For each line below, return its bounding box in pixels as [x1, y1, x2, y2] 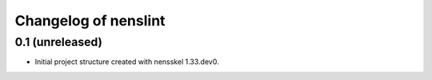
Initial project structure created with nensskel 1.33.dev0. [34, 57, 219, 67]
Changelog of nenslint [14, 12, 166, 29]
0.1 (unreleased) [14, 35, 103, 49]
